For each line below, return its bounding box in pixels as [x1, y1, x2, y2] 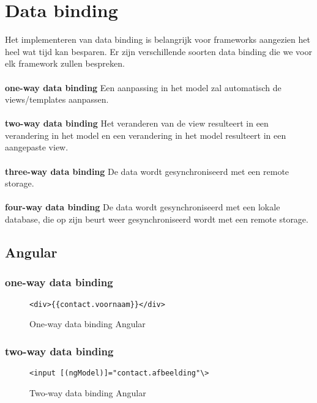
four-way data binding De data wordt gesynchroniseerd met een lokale [5, 201, 280, 213]
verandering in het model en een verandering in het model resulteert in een [5, 128, 286, 141]
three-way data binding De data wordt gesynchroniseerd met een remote [5, 165, 289, 177]
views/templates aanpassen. [5, 93, 109, 106]
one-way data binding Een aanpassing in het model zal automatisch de [5, 81, 282, 94]
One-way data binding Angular [29, 317, 146, 330]
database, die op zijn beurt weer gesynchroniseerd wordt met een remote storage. [5, 213, 308, 226]
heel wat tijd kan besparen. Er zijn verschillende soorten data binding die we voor [5, 45, 312, 57]
